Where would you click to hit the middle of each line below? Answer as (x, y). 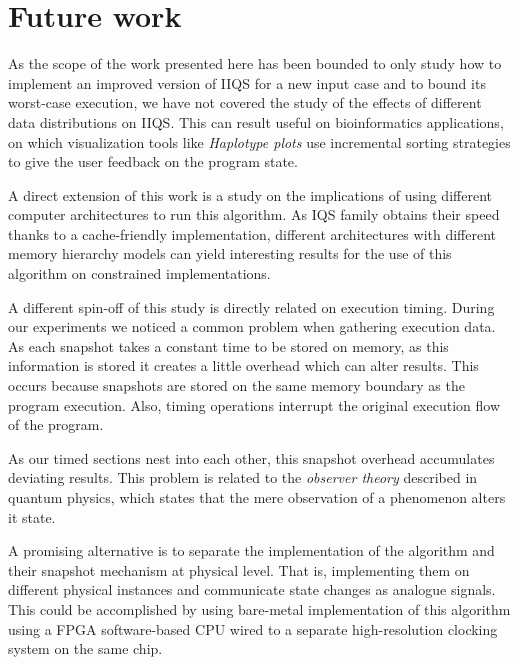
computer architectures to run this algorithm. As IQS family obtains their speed (254, 214)
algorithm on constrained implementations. (139, 273)
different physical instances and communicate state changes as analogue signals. (252, 589)
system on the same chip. (85, 648)
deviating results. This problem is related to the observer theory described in (243, 477)
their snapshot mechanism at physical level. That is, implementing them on (239, 569)
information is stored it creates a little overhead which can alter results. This (243, 365)
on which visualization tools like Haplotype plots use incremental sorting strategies (259, 141)
